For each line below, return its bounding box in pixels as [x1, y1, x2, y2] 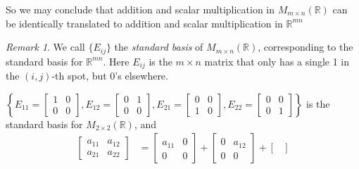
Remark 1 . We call [6, 39, 85, 54]
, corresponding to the [258, 39, 353, 54]
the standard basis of [114, 39, 203, 54]
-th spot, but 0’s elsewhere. [51, 68, 168, 83]
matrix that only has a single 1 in [204, 54, 350, 68]
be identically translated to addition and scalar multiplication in [6, 15, 283, 30]
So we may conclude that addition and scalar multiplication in [6, 2, 275, 16]
